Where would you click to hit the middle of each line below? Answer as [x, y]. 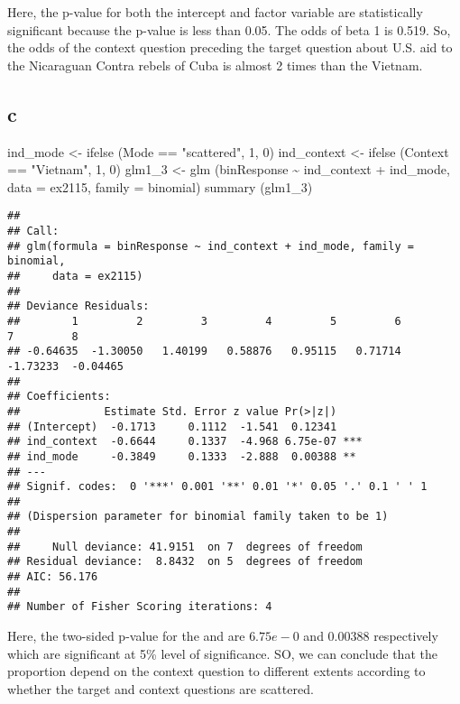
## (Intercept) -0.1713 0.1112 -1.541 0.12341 [172, 426]
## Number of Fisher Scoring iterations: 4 [140, 607]
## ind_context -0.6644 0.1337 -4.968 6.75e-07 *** [185, 442]
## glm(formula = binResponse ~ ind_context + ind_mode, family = [211, 246]
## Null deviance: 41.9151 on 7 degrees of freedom [185, 547]
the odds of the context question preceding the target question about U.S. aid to [230, 47]
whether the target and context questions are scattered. [161, 688]
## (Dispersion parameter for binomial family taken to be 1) [198, 517]
